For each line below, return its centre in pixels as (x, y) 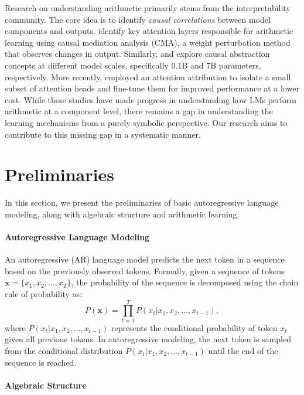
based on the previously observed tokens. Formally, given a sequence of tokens (145, 270)
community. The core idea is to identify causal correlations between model (138, 19)
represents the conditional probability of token (194, 327)
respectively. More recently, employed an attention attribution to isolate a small (148, 76)
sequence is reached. (41, 362)
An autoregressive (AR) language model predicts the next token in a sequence (145, 259)
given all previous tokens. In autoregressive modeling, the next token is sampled (148, 339)
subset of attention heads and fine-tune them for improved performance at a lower (152, 88)
